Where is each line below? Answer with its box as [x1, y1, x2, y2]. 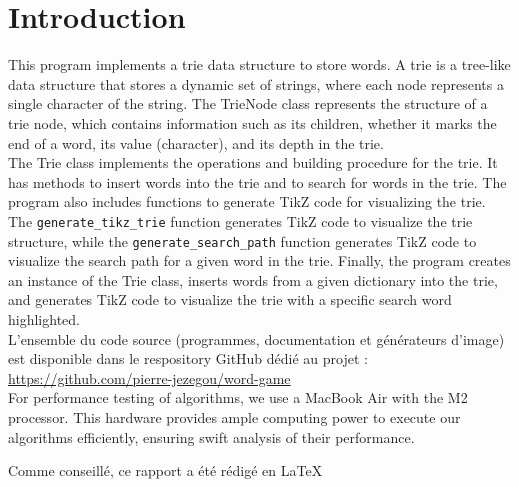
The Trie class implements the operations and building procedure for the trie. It [8, 152, 498, 173]
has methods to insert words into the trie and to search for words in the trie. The [8, 171, 507, 192]
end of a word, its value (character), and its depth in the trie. [8, 132, 384, 153]
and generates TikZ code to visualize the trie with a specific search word [8, 289, 452, 310]
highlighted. [8, 308, 80, 329]
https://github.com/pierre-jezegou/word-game [8, 367, 291, 388]
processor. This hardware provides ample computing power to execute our [8, 406, 461, 427]
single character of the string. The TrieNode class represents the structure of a [8, 93, 488, 114]
